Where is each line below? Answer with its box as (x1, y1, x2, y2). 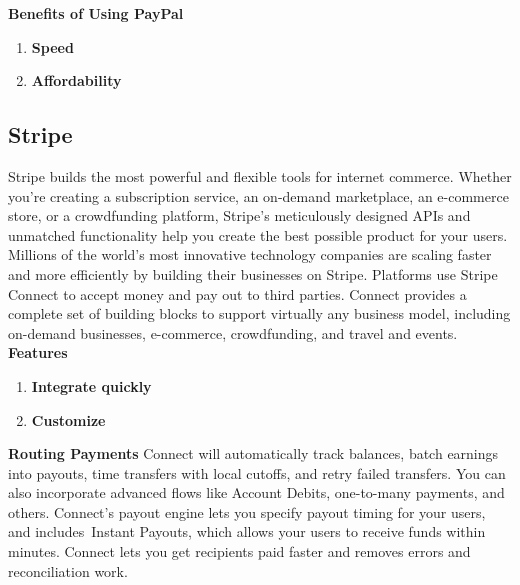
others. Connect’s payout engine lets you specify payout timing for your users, (8, 501, 486, 522)
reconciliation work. (8, 560, 128, 581)
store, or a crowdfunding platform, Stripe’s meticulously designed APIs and (8, 205, 471, 226)
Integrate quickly (31, 375, 152, 396)
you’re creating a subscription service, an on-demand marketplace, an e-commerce (8, 185, 509, 206)
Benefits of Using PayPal (8, 3, 184, 23)
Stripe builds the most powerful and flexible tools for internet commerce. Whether (8, 165, 512, 186)
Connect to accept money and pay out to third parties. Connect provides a (8, 283, 467, 304)
